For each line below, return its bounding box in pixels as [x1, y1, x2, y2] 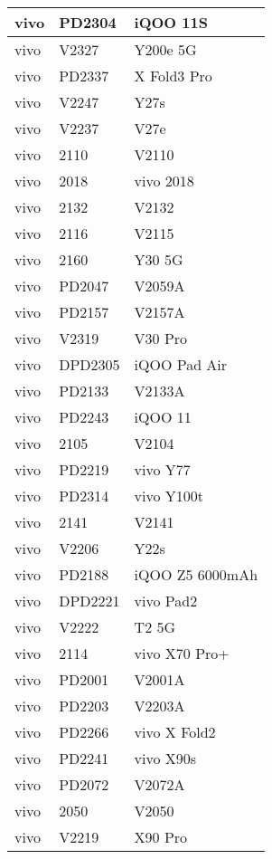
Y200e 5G [134, 39, 197, 60]
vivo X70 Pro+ [134, 643, 230, 663]
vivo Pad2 [134, 590, 198, 611]
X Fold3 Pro [134, 65, 212, 86]
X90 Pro [134, 826, 188, 847]
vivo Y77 [134, 459, 191, 480]
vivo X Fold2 [134, 721, 216, 742]
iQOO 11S [134, 12, 208, 33]
